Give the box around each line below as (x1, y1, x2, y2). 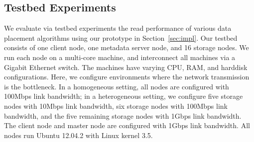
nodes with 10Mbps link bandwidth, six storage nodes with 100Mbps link (4, 100, 228, 111)
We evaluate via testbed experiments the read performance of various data (4, 23, 232, 33)
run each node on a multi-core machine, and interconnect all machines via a (4, 52, 236, 62)
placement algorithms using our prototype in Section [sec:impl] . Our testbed (4, 32, 238, 43)
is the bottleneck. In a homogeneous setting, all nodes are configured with (4, 81, 229, 91)
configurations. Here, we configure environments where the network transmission (4, 71, 250, 82)
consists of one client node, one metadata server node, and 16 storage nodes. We (4, 42, 249, 53)
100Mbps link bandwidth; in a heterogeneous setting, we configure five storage (4, 91, 243, 101)
